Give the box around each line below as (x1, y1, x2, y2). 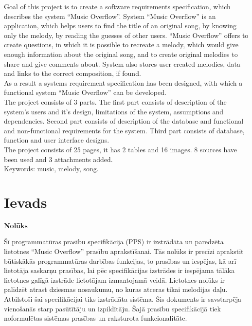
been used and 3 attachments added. (4, 154, 113, 164)
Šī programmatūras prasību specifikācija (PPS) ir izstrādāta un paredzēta (4, 236, 224, 247)
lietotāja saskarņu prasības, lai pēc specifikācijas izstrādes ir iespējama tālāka (4, 265, 235, 275)
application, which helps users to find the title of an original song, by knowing (4, 20, 236, 31)
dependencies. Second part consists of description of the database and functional (4, 116, 244, 126)
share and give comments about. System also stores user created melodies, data (4, 58, 241, 69)
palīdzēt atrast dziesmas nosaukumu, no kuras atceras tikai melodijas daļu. (4, 284, 228, 294)
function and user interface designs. (4, 135, 109, 145)
